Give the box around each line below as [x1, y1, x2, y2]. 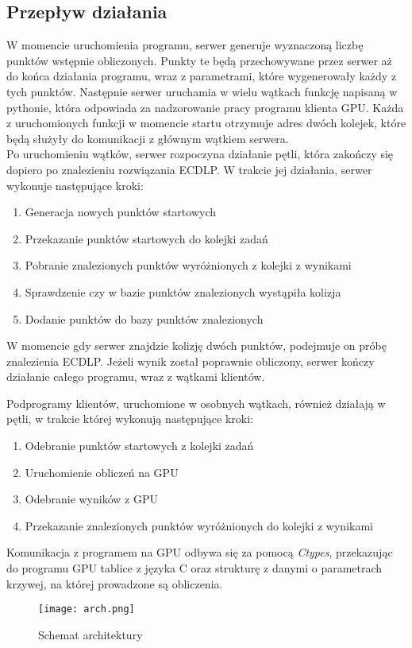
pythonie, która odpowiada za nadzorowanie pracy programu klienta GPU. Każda [6, 99, 404, 115]
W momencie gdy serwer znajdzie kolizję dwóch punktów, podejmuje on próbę [6, 337, 387, 354]
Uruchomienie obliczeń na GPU [25, 464, 179, 480]
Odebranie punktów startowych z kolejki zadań [25, 437, 254, 454]
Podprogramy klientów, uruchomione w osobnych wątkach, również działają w [6, 394, 386, 411]
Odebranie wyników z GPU [25, 491, 158, 507]
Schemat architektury [38, 626, 143, 642]
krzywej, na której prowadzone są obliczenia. [6, 575, 223, 592]
